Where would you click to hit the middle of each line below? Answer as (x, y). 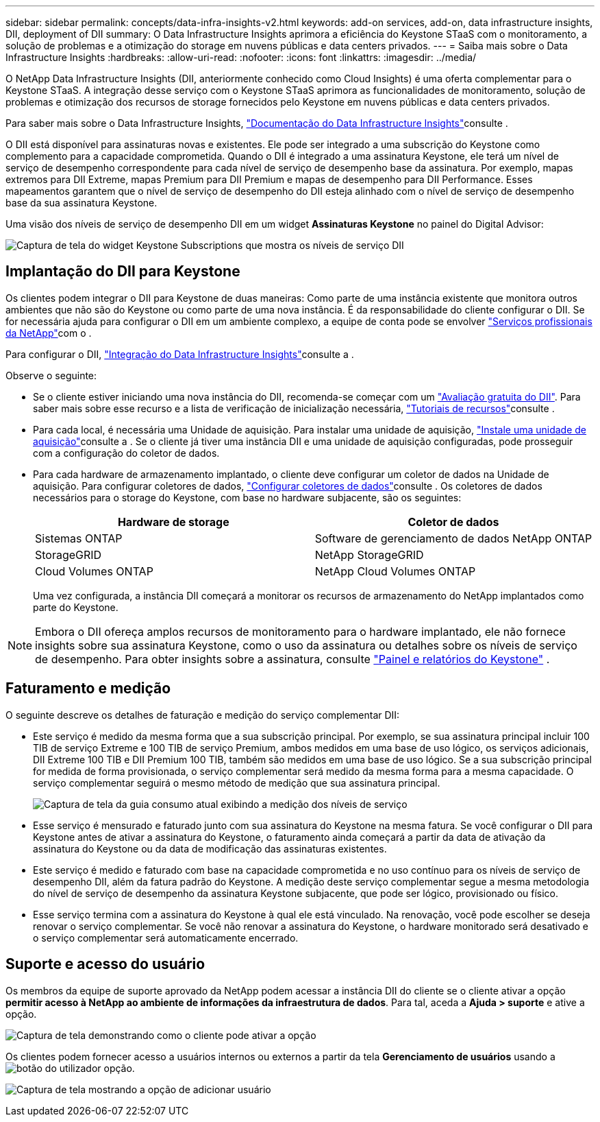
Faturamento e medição (88, 689)
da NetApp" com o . (49, 333)
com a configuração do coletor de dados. (126, 453)
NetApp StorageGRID (369, 554)
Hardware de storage (173, 522)
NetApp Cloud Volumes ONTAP (395, 571)
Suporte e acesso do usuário (105, 964)
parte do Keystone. (76, 607)
